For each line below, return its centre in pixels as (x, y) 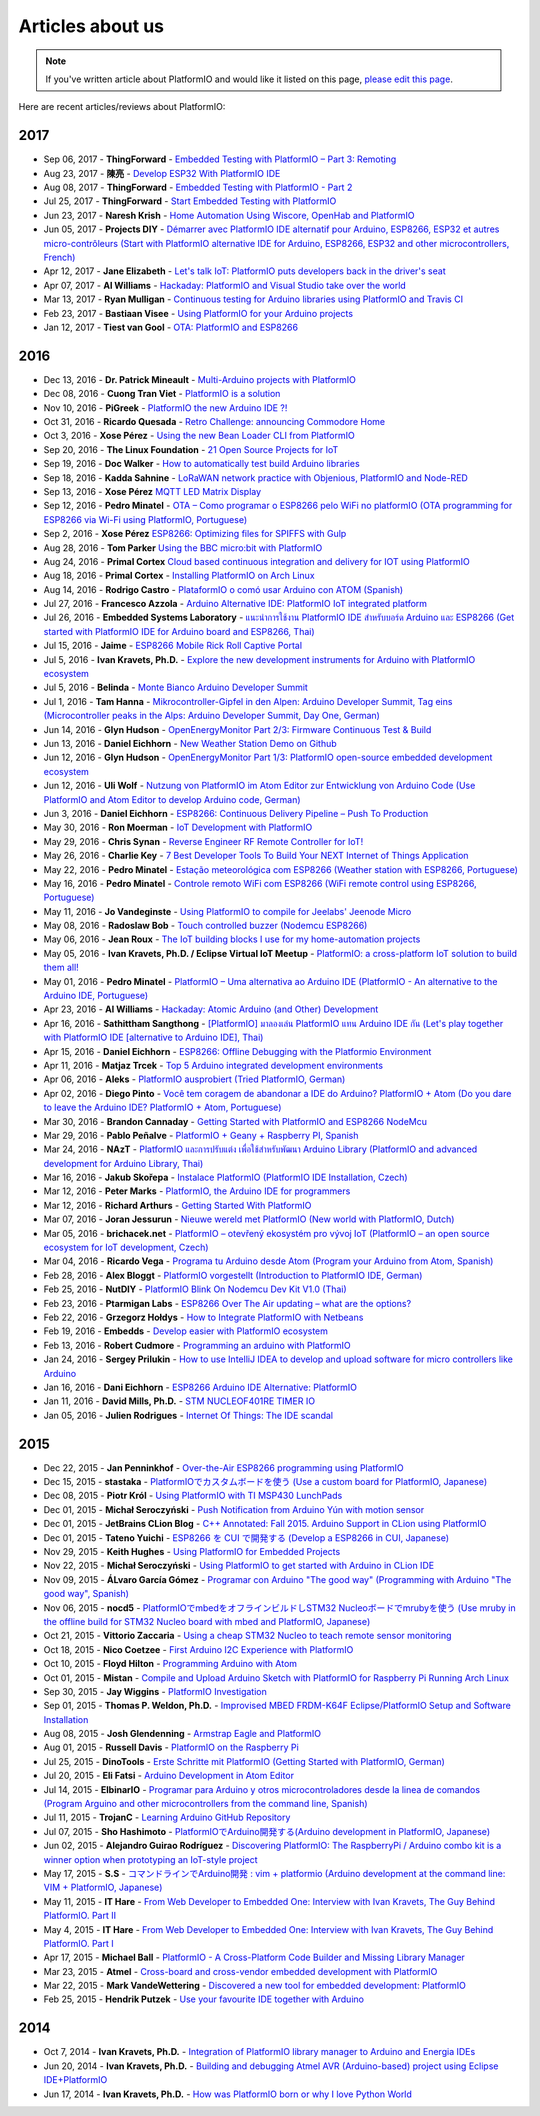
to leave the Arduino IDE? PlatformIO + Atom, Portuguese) (162, 1107)
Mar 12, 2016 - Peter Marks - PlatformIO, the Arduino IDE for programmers (197, 1191)
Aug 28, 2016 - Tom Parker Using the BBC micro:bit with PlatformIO (183, 547)
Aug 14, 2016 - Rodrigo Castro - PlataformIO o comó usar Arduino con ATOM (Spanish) (223, 589)
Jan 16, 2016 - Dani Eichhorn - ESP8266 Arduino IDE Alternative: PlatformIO (200, 1387)
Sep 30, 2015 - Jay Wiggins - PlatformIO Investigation (155, 1691)
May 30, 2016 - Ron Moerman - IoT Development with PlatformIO (178, 827)
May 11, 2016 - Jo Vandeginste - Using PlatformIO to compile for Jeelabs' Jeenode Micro (227, 911)
